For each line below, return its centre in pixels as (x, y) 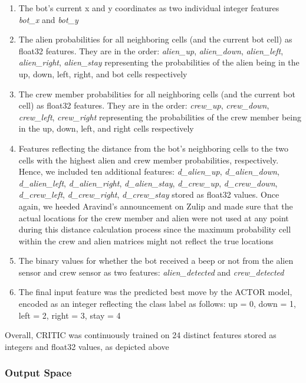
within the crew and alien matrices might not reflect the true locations (146, 240)
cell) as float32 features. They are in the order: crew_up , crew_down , (144, 105)
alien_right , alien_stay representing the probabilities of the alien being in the (159, 62)
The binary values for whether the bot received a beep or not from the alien (156, 261)
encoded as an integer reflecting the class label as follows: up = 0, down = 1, (157, 304)
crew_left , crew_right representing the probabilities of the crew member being (160, 117)
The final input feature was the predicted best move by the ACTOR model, (155, 292)
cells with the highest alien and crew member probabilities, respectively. (149, 160)
